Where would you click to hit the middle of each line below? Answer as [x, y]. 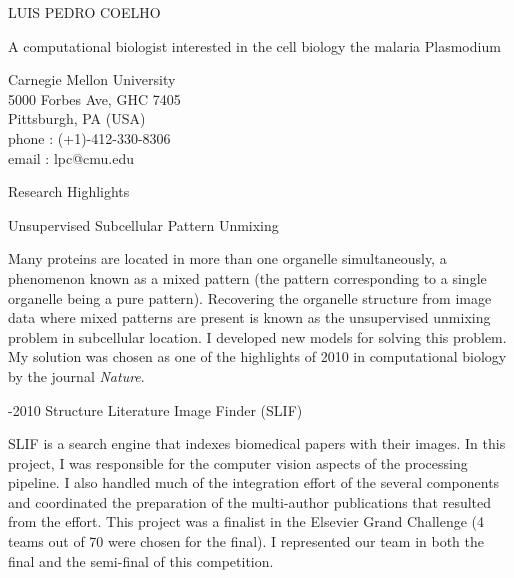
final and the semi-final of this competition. [141, 560]
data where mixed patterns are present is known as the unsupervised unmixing [249, 317]
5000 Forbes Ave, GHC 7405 [94, 98]
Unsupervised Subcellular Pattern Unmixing [143, 224]
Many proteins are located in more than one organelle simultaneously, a [227, 258]
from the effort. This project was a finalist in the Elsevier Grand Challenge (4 [246, 521]
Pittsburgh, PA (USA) [77, 118]
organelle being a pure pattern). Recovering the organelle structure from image [250, 297]
